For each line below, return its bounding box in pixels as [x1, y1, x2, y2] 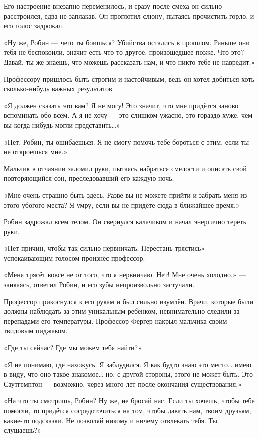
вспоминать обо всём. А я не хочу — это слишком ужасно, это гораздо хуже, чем [4, 110, 253, 120]
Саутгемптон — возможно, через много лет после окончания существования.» [4, 378, 242, 389]
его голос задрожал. [4, 20, 64, 31]
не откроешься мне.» [4, 146, 68, 157]
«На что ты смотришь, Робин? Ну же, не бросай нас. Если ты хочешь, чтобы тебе [4, 395, 255, 406]
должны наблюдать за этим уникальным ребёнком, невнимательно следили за [4, 306, 240, 316]
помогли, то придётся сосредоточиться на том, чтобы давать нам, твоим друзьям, [4, 405, 251, 415]
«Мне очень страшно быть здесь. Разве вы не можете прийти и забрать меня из [4, 189, 247, 200]
